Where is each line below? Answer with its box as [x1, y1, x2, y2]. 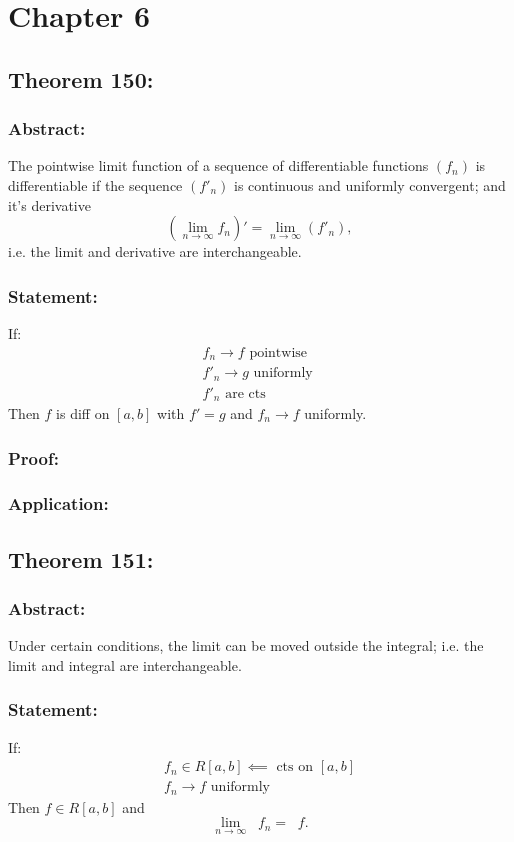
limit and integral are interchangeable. [8, 654, 242, 675]
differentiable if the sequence [8, 174, 183, 195]
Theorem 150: [8, 63, 154, 94]
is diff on [56, 403, 110, 424]
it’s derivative [8, 194, 91, 215]
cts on [276, 760, 314, 775]
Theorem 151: [8, 543, 154, 574]
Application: [8, 491, 109, 516]
